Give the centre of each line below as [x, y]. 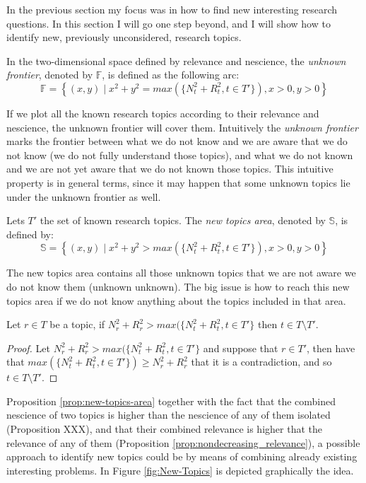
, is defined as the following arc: [171, 75]
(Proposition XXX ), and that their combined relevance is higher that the [164, 429]
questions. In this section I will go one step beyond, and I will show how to [169, 23]
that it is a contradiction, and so [261, 362]
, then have [331, 348]
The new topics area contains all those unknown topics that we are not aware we [181, 273]
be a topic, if [77, 324]
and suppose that [241, 348]
